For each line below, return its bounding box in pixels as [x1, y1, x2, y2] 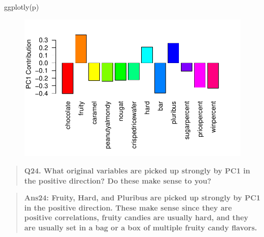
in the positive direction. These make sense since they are [24, 202, 232, 213]
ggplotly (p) [4, 2, 39, 12]
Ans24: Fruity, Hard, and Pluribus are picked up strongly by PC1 [24, 192, 260, 203]
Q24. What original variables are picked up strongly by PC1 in [24, 165, 250, 175]
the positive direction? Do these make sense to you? [24, 175, 212, 186]
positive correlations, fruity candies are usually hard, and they [24, 212, 249, 223]
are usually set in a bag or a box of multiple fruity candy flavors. [24, 222, 257, 232]
